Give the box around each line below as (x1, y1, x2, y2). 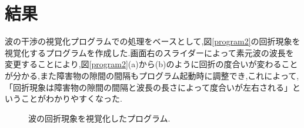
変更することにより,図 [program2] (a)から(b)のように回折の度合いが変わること (5, 58, 298, 70)
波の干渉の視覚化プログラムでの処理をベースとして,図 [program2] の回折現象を (5, 35, 300, 47)
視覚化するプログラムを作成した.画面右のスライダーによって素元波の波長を (5, 46, 294, 58)
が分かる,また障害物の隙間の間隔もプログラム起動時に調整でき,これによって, (5, 69, 299, 81)
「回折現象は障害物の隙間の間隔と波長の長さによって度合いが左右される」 (5, 81, 292, 93)
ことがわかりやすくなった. (21, 92, 122, 105)
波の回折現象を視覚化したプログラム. (28, 112, 171, 124)
